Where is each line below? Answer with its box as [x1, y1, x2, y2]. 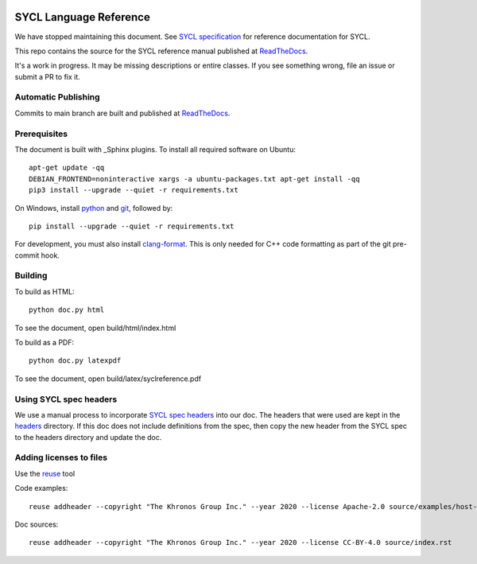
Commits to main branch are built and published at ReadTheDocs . [14, 108, 231, 118]
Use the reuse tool [14, 469, 76, 478]
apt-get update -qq [29, 163, 105, 173]
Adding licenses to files [14, 452, 107, 463]
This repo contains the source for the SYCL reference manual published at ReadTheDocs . [14, 46, 308, 56]
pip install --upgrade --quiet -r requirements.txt [29, 221, 235, 231]
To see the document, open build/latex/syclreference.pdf [14, 374, 202, 383]
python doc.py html [29, 305, 105, 314]
